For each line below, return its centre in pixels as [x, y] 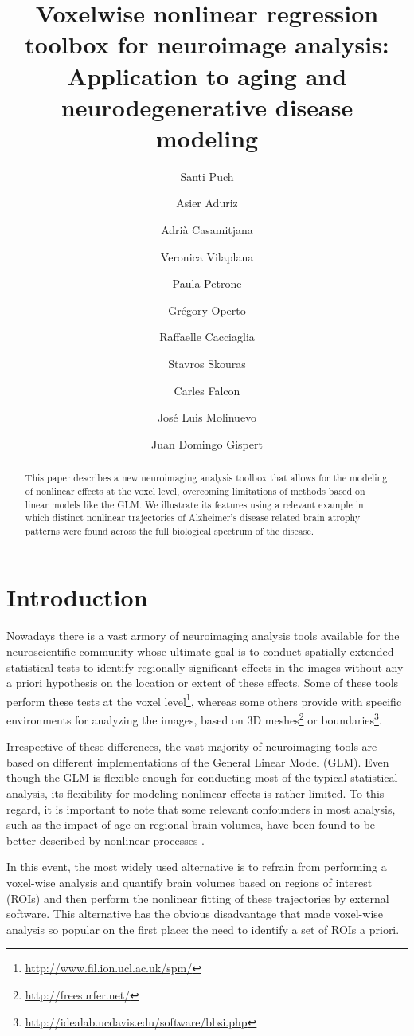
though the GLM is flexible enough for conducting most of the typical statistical [202, 777]
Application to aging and [207, 75]
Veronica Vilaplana [207, 256]
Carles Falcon [207, 390]
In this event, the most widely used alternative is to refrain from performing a [197, 867]
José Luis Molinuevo [207, 417]
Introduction [77, 597]
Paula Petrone [207, 283]
